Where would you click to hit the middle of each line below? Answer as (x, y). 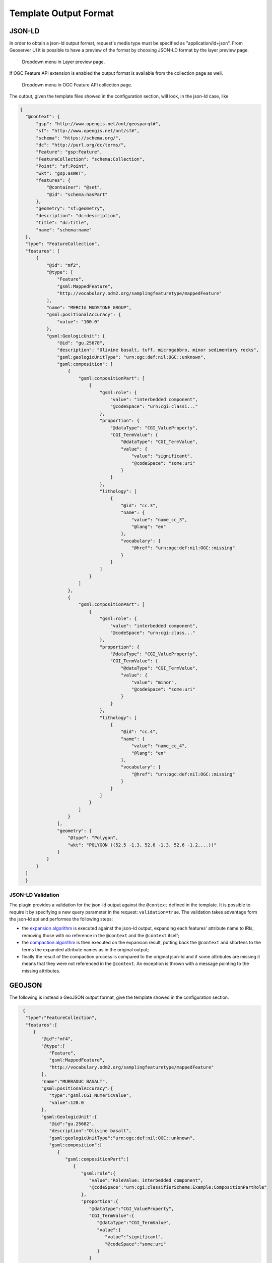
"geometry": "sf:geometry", (71, 209)
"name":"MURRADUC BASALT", (74, 1081)
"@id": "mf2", (64, 265)
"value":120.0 (66, 1102)
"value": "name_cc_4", (159, 746)
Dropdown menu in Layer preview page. (63, 62)
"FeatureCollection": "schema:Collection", (90, 159)
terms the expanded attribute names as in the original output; (85, 949)
